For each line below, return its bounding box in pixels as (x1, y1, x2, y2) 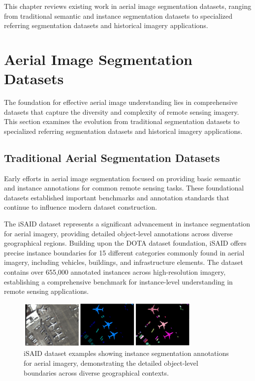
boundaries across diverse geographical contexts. (24, 367, 169, 378)
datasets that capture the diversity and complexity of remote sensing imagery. (4, 106, 239, 117)
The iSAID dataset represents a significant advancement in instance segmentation (4, 219, 251, 229)
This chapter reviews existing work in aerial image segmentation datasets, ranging (4, 1, 252, 11)
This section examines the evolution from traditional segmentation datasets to (4, 116, 240, 127)
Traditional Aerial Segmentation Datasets (4, 150, 220, 165)
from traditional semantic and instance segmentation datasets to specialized (4, 10, 233, 21)
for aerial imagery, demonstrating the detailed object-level (24, 358, 198, 368)
